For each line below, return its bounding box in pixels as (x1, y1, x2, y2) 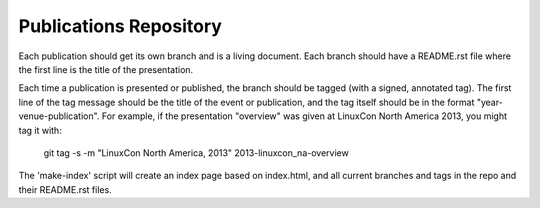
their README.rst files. (18, 183, 112, 195)
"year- (476, 96, 504, 108)
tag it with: (18, 124, 62, 136)
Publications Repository (18, 15, 222, 37)
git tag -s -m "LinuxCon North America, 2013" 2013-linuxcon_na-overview (43, 146, 349, 159)
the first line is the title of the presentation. (18, 63, 194, 75)
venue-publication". (18, 110, 100, 122)
